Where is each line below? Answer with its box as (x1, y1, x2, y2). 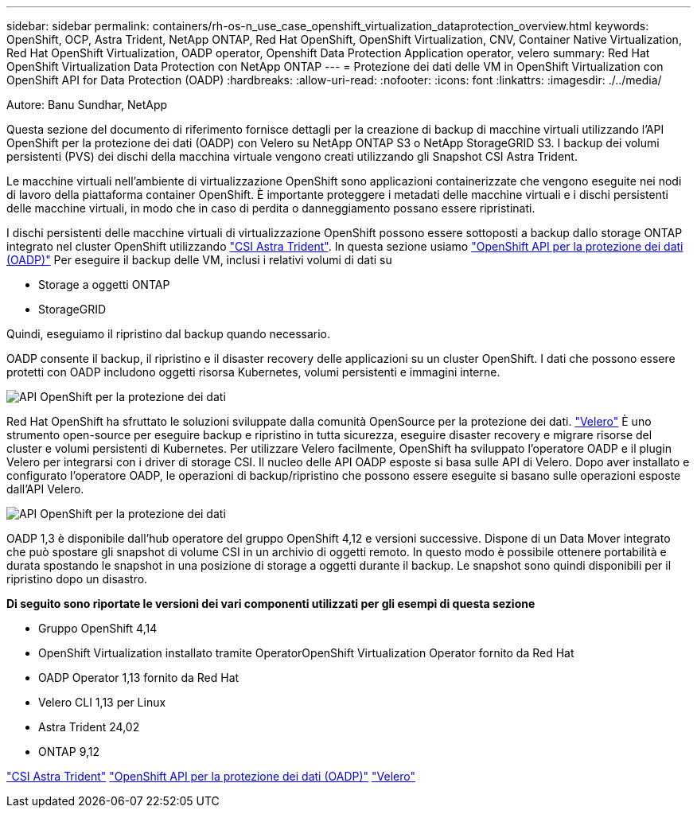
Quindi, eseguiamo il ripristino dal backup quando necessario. (6, 327, 331, 341)
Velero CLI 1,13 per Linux (38, 695, 166, 709)
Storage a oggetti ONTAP (38, 278, 170, 291)
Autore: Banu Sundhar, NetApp (6, 98, 168, 111)
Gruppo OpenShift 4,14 (38, 621, 158, 635)
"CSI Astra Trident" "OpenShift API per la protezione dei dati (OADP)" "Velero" (6, 769, 415, 783)
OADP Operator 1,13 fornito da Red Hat (38, 671, 239, 684)
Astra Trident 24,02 (38, 720, 140, 734)
